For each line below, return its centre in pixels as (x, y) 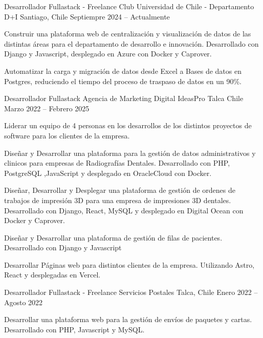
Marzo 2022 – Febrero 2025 (47, 108)
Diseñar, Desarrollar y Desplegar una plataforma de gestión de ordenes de (120, 190)
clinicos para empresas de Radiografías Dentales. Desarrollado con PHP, (117, 163)
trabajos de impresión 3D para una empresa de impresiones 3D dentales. (118, 200)
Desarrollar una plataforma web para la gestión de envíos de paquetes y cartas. (128, 319)
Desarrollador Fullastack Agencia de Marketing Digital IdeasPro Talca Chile (124, 98)
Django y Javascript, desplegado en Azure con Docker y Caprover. (108, 54)
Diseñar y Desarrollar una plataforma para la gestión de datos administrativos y (130, 153)
